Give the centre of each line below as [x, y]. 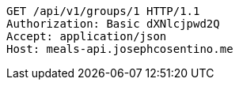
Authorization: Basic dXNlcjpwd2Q [113, 24]
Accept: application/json [87, 36]
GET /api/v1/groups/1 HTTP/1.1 [103, 11]
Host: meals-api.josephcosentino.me [120, 49]
